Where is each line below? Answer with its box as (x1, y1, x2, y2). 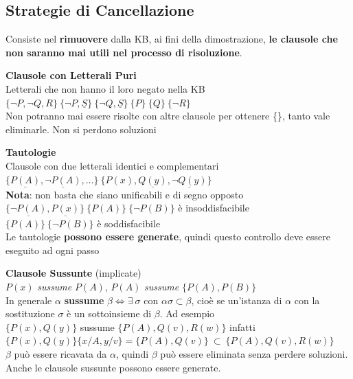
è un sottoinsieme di (67, 306, 152, 321)
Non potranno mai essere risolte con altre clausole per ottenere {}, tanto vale (5, 108, 330, 123)
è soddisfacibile (97, 216, 161, 230)
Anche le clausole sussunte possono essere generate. (5, 360, 221, 374)
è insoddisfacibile (178, 200, 249, 215)
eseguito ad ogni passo (5, 242, 100, 257)
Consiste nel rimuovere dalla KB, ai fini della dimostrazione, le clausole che (5, 32, 338, 46)
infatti (229, 319, 255, 334)
